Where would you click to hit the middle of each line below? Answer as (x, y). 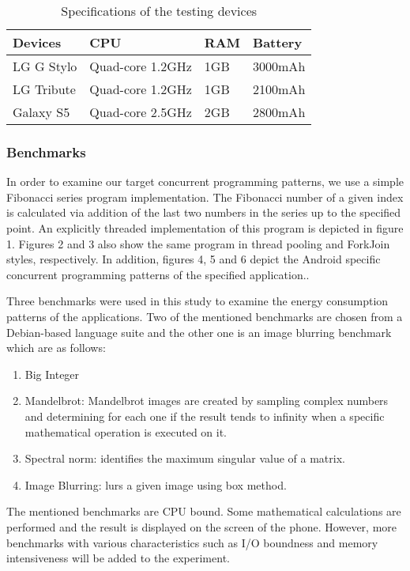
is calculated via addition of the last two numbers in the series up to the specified (204, 212)
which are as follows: (56, 348)
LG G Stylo (45, 66)
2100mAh (279, 89)
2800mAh (279, 112)
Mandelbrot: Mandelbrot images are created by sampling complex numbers (207, 401)
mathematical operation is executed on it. (126, 431)
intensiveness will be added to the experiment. (118, 558)
